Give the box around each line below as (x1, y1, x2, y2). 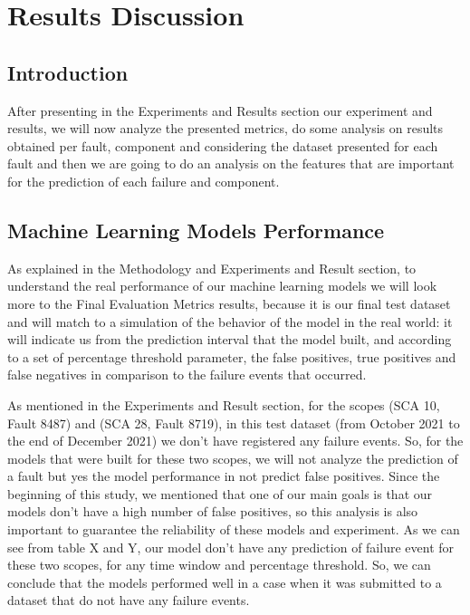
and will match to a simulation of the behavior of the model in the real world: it (7, 312, 453, 331)
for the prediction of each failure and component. (7, 171, 280, 190)
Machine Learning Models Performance (7, 216, 385, 244)
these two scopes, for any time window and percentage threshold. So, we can (7, 555, 431, 574)
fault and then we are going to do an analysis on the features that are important (7, 154, 455, 173)
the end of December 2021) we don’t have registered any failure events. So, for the (7, 431, 464, 450)
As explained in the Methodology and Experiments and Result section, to (7, 258, 417, 277)
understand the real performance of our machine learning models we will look (7, 276, 437, 295)
